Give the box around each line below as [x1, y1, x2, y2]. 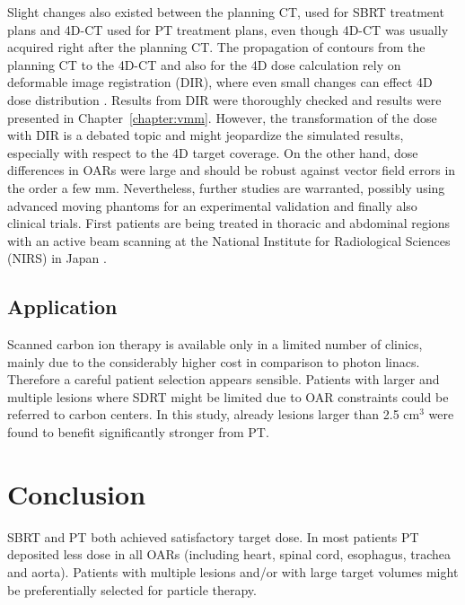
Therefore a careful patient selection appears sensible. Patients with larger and [7, 370, 440, 389]
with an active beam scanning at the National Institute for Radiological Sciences [7, 231, 451, 250]
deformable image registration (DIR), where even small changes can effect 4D [7, 73, 433, 92]
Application [7, 293, 118, 320]
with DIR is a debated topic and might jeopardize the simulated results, [7, 126, 404, 145]
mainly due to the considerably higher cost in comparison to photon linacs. [7, 352, 420, 371]
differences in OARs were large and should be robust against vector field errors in [7, 161, 456, 180]
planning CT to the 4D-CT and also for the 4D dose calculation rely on [7, 55, 401, 74]
